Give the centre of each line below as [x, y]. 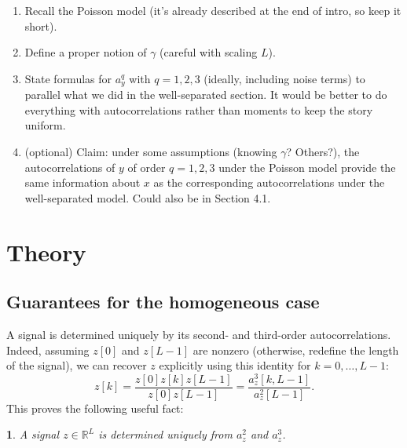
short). [41, 25]
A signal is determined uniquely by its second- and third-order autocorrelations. [199, 334]
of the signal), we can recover [77, 365]
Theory [46, 251]
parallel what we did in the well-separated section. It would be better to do [206, 95]
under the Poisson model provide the [307, 167]
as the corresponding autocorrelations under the [269, 182]
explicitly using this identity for [235, 365]
